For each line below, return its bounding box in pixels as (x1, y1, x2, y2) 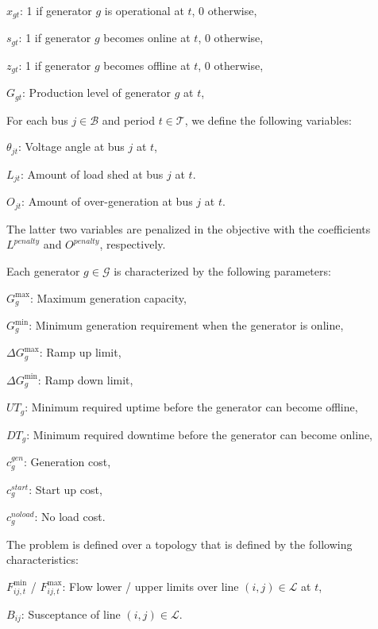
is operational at (104, 2, 184, 18)
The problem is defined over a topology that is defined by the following (6, 535, 353, 552)
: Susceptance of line (21, 605, 121, 622)
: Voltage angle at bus (17, 138, 125, 155)
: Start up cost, (29, 480, 102, 497)
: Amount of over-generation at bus (21, 193, 193, 210)
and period (102, 111, 155, 128)
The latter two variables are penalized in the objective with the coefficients (6, 220, 371, 237)
